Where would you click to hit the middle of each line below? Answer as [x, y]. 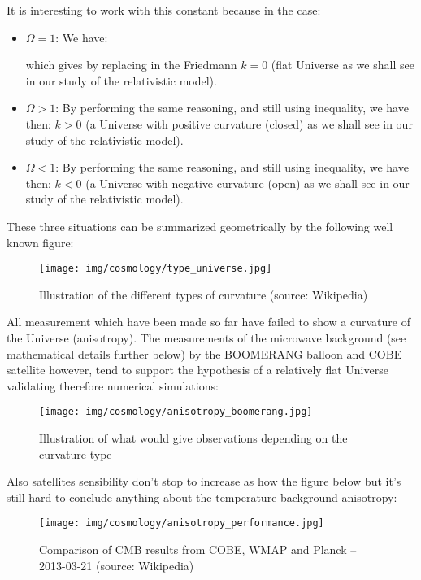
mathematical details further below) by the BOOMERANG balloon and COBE [204, 353]
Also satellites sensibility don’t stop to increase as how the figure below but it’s [204, 481]
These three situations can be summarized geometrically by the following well [200, 226]
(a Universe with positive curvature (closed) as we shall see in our [249, 123]
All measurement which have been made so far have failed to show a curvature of [208, 322]
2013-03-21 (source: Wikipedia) [117, 565]
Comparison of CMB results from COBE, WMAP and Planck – [198, 549]
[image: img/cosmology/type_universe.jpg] [156, 269]
